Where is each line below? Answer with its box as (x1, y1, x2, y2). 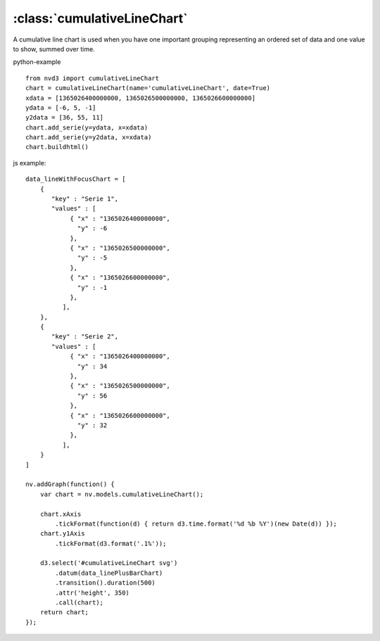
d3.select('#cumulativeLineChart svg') (39, 559, 178, 567)
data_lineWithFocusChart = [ (25, 175, 126, 183)
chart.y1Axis (39, 530, 85, 538)
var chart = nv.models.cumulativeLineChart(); (39, 490, 204, 498)
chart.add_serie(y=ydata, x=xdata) (25, 123, 148, 132)
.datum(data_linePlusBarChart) (55, 569, 163, 577)
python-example (13, 58, 61, 66)
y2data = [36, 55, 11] (25, 113, 104, 122)
